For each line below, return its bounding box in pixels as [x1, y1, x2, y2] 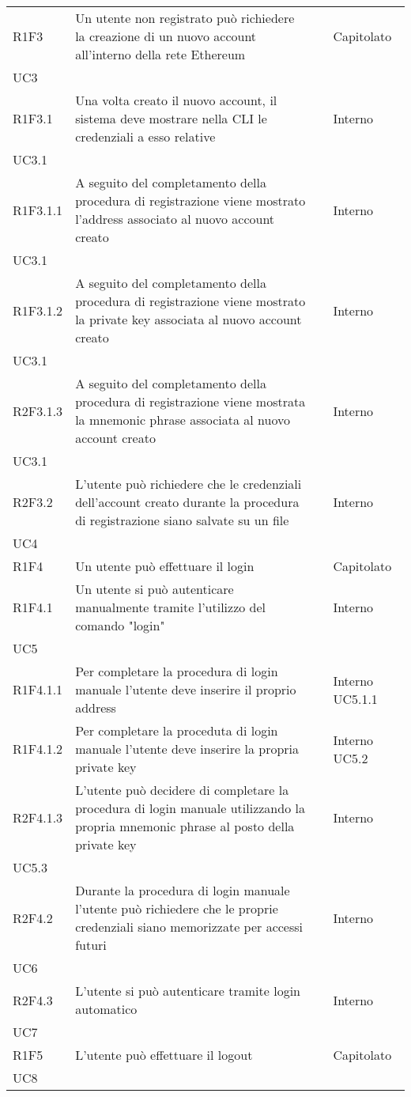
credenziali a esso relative [75, 127, 216, 146]
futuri [75, 936, 107, 954]
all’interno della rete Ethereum [75, 45, 246, 63]
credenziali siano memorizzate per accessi [75, 917, 304, 936]
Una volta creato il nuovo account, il [75, 91, 277, 109]
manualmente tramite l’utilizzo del [75, 598, 266, 616]
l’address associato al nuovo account [75, 210, 275, 228]
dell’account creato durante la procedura [75, 493, 300, 511]
